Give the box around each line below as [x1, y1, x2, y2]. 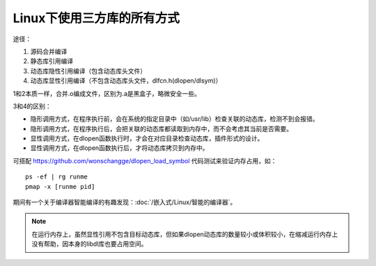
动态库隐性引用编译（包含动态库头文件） [30, 67, 146, 75]
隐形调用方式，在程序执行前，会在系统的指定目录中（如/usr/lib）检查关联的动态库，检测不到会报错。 [30, 115, 319, 123]
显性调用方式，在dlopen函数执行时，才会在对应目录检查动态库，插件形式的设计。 [30, 134, 264, 142]
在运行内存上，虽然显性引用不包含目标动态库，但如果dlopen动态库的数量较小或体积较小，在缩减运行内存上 [31, 230, 338, 238]
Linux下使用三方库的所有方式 [13, 10, 180, 26]
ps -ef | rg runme [25, 173, 88, 181]
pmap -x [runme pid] [25, 183, 95, 190]
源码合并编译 [30, 47, 68, 56]
